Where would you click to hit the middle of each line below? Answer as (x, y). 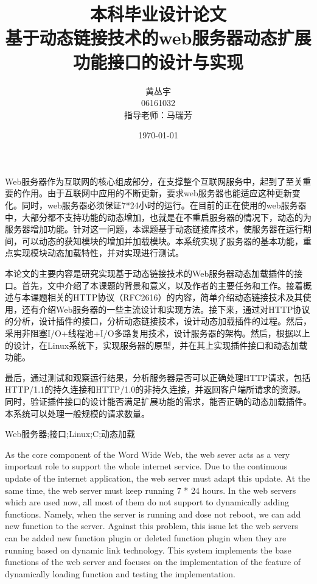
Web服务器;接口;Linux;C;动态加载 (70, 434)
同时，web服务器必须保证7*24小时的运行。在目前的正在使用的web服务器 (164, 205)
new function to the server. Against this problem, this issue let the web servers (152, 526)
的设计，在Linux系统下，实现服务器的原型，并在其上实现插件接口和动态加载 (156, 345)
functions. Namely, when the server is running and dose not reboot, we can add (153, 514)
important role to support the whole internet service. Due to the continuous (146, 466)
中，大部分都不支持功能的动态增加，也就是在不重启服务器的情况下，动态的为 (158, 217)
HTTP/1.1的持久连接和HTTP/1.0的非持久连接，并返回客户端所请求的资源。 (155, 389)
